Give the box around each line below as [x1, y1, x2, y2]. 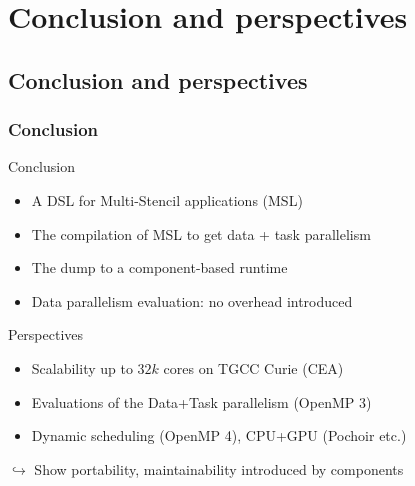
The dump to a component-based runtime [31, 257, 288, 278]
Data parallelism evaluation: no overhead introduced [31, 290, 353, 311]
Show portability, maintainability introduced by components [34, 458, 404, 479]
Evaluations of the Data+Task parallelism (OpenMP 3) [31, 391, 372, 412]
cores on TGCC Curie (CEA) [163, 357, 344, 378]
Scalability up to [31, 357, 133, 378]
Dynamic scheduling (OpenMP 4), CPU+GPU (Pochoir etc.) [31, 425, 407, 446]
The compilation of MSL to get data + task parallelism [31, 223, 371, 244]
